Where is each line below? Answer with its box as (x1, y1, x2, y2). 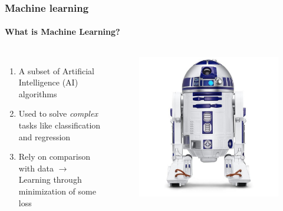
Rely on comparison (18, 150, 91, 163)
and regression (18, 130, 71, 143)
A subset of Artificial (18, 64, 94, 77)
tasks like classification (18, 119, 101, 131)
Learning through (18, 173, 82, 186)
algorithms (18, 87, 57, 100)
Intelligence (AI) (18, 76, 78, 88)
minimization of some (18, 184, 96, 197)
